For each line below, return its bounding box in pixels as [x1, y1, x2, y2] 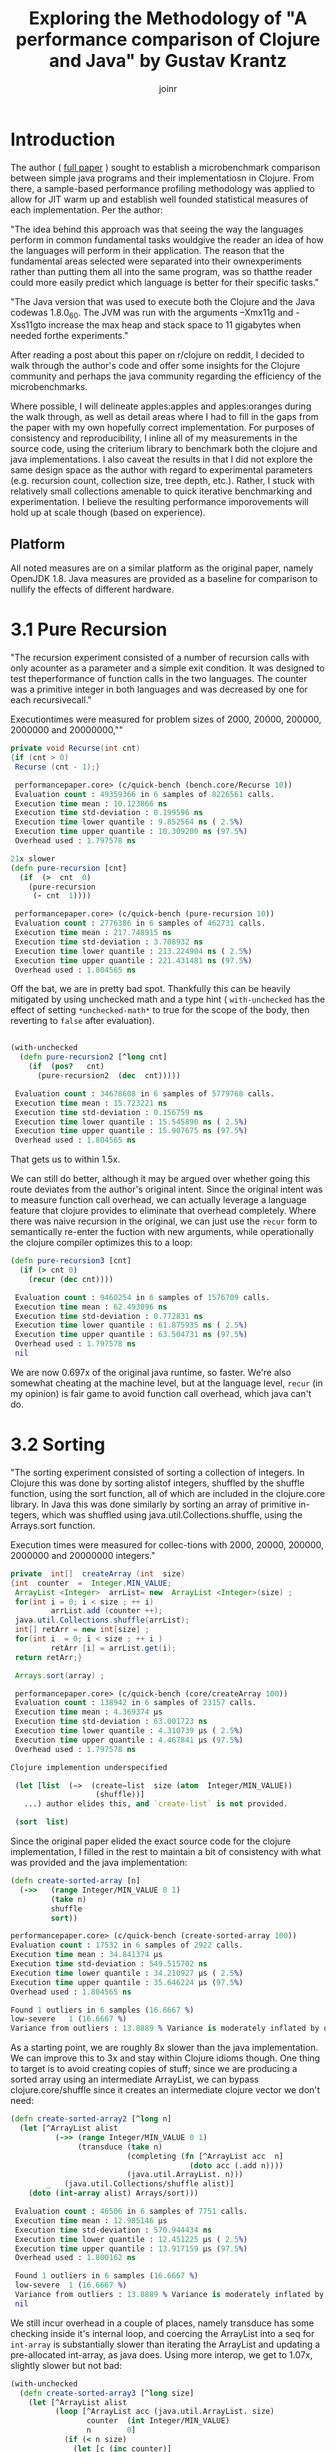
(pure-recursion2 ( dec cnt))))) [36, 1071, 182, 1081]
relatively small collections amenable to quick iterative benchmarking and [10, 485, 313, 497]
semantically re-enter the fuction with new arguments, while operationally [10, 1226, 315, 1238]
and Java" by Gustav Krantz [49, 50, 287, 72]
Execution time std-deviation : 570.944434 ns [14, 2225, 213, 2235]
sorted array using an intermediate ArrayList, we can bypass [10, 2073, 260, 2086]
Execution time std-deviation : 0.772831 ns [14, 1311, 203, 1321]
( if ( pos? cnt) [28, 1062, 105, 1072]
